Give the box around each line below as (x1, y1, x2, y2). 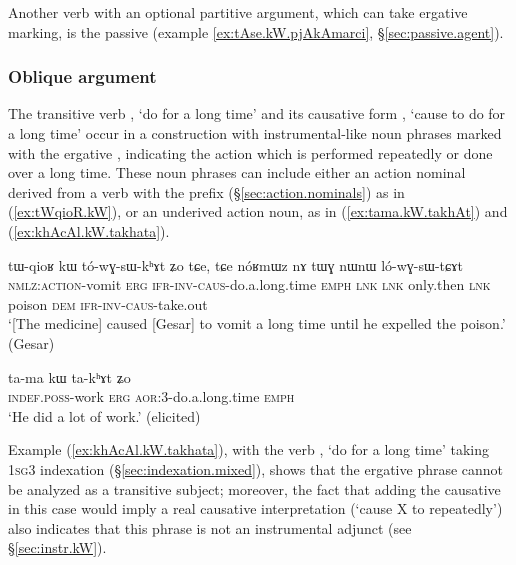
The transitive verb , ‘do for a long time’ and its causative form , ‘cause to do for (8, 103, 506, 124)
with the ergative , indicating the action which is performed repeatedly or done (8, 142, 493, 163)
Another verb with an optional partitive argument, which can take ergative (8, 2, 468, 22)
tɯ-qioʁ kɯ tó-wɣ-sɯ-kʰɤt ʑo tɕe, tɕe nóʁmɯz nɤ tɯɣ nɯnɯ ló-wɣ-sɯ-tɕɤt (8, 254, 463, 275)
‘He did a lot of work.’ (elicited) (8, 405, 201, 426)
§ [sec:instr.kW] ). (8, 537, 107, 558)
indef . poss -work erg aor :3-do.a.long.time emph (8, 386, 295, 407)
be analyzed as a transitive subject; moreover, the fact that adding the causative (8, 478, 501, 499)
